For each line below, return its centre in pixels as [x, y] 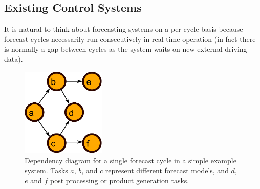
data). [14, 59]
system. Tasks [46, 170]
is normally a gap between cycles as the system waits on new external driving [126, 49]
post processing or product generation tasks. [120, 181]
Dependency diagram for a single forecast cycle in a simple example [131, 160]
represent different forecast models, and [167, 170]
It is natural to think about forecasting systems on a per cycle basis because [124, 29]
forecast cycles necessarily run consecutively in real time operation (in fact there [130, 39]
